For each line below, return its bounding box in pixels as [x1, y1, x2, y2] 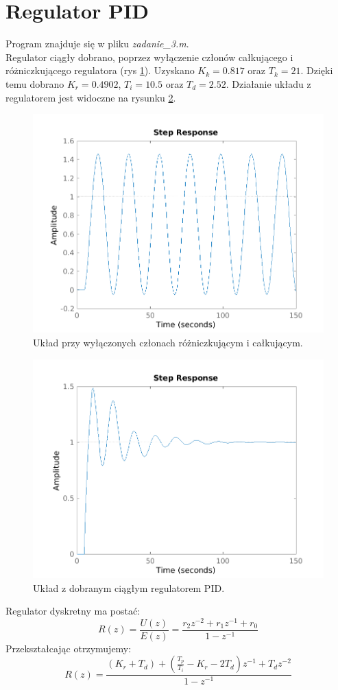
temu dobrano [5, 76, 64, 91]
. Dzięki [300, 63, 333, 78]
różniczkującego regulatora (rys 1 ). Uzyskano [5, 63, 195, 78]
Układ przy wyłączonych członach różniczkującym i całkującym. [33, 335, 303, 350]
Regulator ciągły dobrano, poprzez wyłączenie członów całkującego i [5, 49, 293, 64]
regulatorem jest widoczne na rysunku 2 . [5, 90, 176, 104]
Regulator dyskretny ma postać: [5, 604, 141, 618]
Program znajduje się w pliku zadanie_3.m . [5, 36, 189, 51]
